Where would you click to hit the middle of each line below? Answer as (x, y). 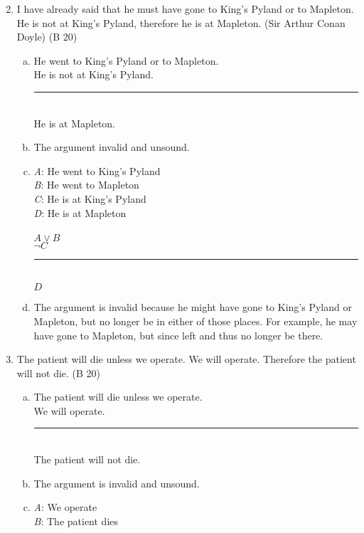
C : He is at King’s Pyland (90, 198)
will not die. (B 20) (59, 373)
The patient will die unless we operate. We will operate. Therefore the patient (186, 359)
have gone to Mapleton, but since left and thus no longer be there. (178, 335)
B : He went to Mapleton (86, 185)
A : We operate (65, 507)
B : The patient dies (76, 521)
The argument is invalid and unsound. (117, 483)
